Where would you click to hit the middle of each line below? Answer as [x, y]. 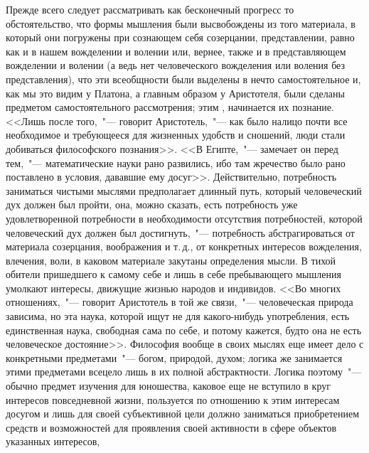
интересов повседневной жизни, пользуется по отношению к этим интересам [173, 399]
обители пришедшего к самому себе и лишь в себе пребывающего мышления [173, 274]
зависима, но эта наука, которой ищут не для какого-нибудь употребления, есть [178, 316]
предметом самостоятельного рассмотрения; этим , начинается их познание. [170, 107]
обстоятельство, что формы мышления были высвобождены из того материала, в [181, 23]
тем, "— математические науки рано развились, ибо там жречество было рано [176, 162]
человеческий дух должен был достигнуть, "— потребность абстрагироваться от [180, 232]
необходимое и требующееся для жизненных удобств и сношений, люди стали [176, 135]
